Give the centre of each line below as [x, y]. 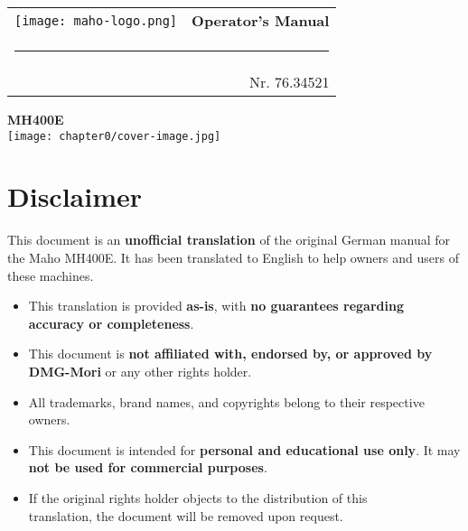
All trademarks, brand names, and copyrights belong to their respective [226, 401]
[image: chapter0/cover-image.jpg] [114, 136]
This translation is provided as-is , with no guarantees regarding [216, 306]
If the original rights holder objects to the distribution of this [198, 497]
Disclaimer [75, 196]
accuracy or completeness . [111, 323]
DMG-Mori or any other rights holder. [140, 371]
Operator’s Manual [261, 20]
